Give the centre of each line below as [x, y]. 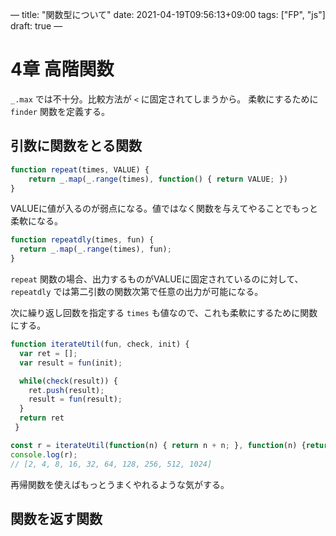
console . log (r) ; [44, 454]
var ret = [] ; [48, 353]
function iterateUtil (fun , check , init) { [100, 344]
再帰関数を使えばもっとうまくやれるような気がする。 [120, 484]
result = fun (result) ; [75, 399]
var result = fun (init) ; [71, 363]
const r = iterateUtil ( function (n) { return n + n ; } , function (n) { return [171, 445]
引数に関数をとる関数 [76, 146]
